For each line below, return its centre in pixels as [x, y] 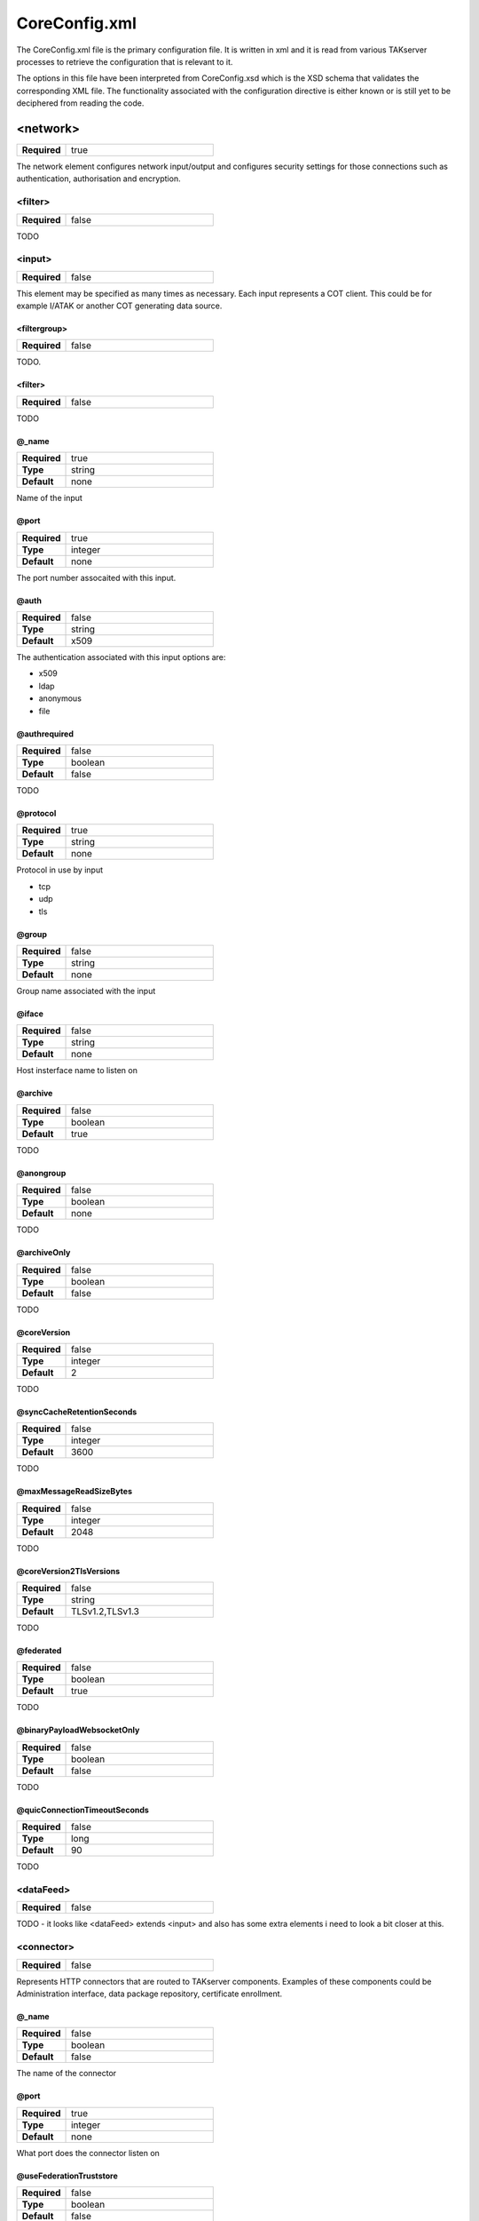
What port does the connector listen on [88, 2153]
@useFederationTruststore [67, 2176]
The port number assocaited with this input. [96, 577]
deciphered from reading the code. [80, 103]
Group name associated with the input [86, 991]
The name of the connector [67, 2074]
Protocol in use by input [60, 870]
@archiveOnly [43, 1253]
